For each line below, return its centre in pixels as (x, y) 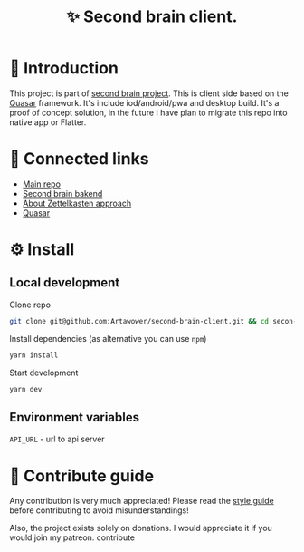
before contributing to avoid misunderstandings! (100, 510)
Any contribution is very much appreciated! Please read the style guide (142, 501)
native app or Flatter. (48, 122)
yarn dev (26, 389)
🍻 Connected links (79, 159)
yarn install (34, 355)
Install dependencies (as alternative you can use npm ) (108, 338)
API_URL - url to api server (57, 439)
